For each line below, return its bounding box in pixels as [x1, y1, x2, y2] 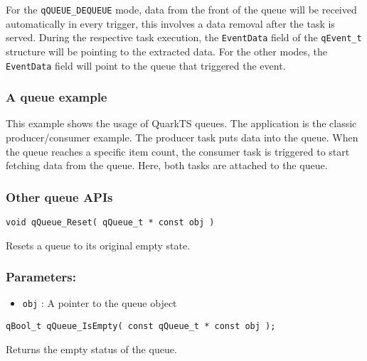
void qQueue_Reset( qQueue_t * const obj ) [6, 217, 215, 227]
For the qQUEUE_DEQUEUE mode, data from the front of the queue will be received [6, 2, 357, 16]
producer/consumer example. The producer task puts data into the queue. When [6, 129, 358, 144]
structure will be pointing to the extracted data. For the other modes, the [6, 43, 328, 58]
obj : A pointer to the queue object [22, 296, 177, 311]
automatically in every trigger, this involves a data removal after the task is [6, 16, 335, 31]
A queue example [6, 88, 107, 106]
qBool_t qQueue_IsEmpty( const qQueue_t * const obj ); [6, 321, 276, 332]
